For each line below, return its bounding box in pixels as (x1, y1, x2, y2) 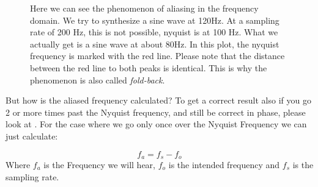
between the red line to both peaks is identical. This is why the (30, 61, 267, 74)
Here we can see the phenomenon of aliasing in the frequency (30, 2, 259, 14)
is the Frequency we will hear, (43, 158, 155, 171)
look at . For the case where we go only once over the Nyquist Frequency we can (6, 118, 307, 130)
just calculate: (6, 129, 58, 142)
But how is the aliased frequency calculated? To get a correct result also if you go (6, 94, 311, 107)
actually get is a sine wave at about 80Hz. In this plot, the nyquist (30, 37, 279, 50)
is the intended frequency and (168, 158, 280, 171)
